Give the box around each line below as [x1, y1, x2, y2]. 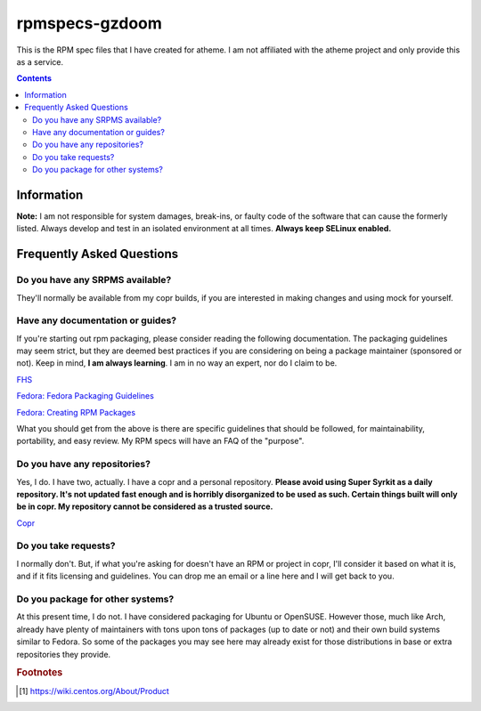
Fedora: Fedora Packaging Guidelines [16, 391, 155, 401]
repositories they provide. [16, 649, 111, 659]
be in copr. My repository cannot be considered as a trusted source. [16, 501, 273, 512]
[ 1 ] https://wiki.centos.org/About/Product [19, 685, 169, 696]
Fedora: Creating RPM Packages [16, 407, 136, 417]
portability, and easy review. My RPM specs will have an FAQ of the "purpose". [16, 436, 305, 447]
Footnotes [16, 667, 63, 679]
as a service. [16, 56, 64, 67]
